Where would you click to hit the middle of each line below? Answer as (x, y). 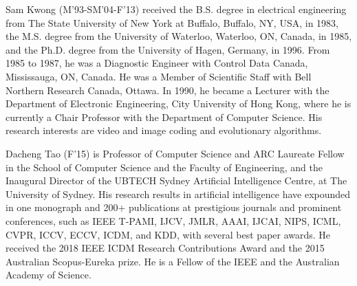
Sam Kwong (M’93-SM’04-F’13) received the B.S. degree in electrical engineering (176, 9)
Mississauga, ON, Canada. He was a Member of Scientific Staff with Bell (159, 76)
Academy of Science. (48, 275)
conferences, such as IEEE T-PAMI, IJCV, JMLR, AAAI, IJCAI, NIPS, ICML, (173, 220)
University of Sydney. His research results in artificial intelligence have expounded (178, 194)
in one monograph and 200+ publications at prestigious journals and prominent (174, 207)
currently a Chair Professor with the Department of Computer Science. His (164, 117)
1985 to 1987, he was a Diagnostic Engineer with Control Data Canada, (157, 63)
